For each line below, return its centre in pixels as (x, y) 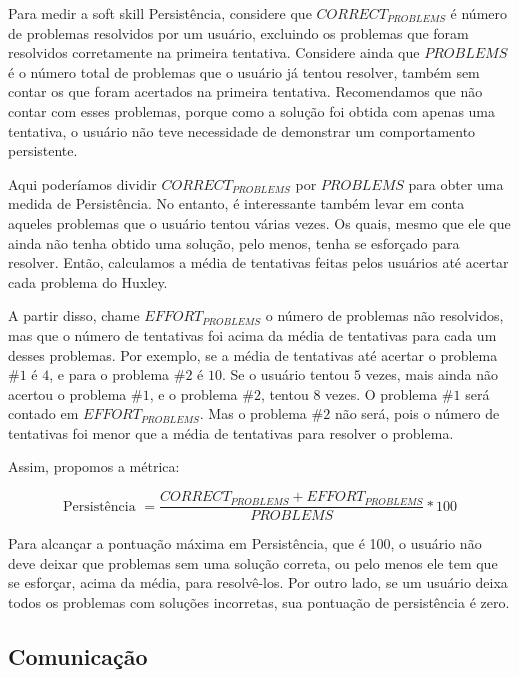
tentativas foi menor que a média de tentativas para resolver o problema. (231, 432)
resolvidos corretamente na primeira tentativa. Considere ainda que (214, 52)
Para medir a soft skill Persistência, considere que (160, 13)
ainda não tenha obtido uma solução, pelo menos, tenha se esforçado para (234, 242)
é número (479, 13)
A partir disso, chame (74, 315)
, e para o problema (109, 374)
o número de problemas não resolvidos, (384, 315)
